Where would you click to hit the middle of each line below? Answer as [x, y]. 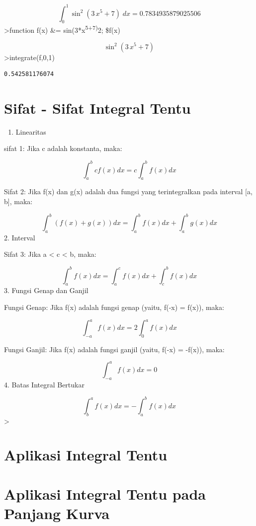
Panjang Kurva [57, 513]
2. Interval [20, 237]
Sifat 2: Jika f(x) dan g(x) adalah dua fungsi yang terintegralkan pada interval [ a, [128, 191]
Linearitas [31, 131]
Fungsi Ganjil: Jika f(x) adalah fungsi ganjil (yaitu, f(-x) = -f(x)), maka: [114, 349]
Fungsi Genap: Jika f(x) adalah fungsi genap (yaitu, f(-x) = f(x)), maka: [114, 307]
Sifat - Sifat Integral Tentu [97, 108]
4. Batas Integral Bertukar [44, 384]
